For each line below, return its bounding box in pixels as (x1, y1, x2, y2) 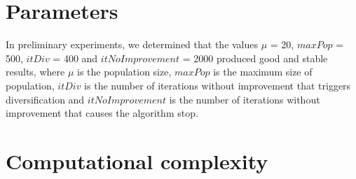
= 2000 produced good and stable (182, 50, 328, 65)
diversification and (6, 92, 85, 106)
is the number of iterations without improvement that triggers (84, 78, 351, 92)
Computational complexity (6, 146, 268, 175)
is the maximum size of (213, 64, 313, 79)
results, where (6, 64, 65, 79)
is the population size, (77, 64, 172, 79)
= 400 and (53, 50, 98, 65)
